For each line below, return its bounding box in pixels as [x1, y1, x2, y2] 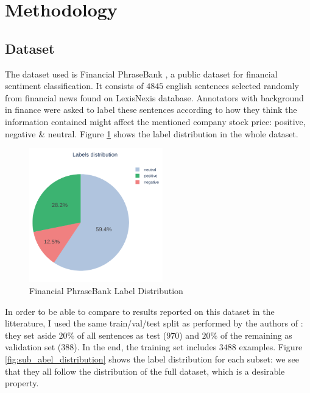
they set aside [5, 328, 56, 341]
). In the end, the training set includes [74, 341, 217, 353]
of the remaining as [220, 328, 292, 341]
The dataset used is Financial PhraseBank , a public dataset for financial [5, 67, 278, 80]
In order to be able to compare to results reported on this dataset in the [5, 305, 275, 317]
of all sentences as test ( [77, 328, 167, 341]
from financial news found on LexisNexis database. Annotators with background [5, 91, 304, 104]
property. [5, 377, 39, 389]
